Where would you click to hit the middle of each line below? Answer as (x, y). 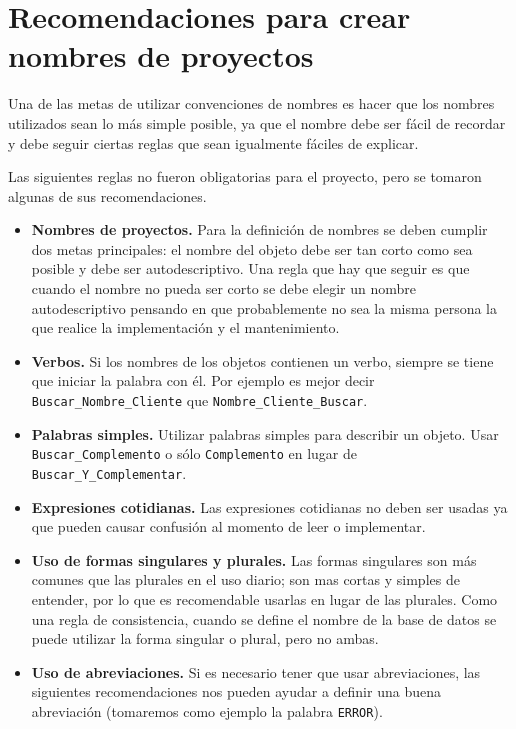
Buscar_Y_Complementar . (109, 472)
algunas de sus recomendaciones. (107, 195)
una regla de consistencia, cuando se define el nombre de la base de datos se (264, 618)
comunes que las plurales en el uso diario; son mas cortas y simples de (245, 579)
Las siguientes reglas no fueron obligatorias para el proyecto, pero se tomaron (245, 176)
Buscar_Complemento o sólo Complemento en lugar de (194, 453)
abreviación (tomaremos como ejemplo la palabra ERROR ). (207, 710)
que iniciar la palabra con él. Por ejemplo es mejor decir (203, 380)
